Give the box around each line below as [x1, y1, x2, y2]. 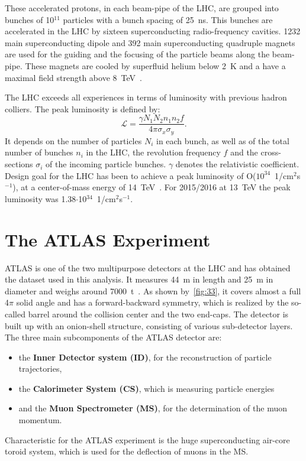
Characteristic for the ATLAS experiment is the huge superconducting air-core [5, 433, 290, 446]
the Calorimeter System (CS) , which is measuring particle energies [18, 382, 275, 394]
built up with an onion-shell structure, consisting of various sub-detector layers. [5, 319, 293, 332]
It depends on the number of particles [5, 134, 142, 147]
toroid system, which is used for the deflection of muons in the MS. [5, 445, 249, 457]
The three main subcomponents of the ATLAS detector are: [5, 331, 222, 343]
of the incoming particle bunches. [46, 158, 166, 170]
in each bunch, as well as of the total [156, 134, 289, 147]
